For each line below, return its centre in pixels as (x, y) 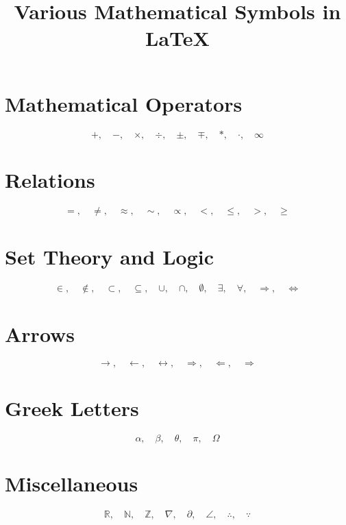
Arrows (40, 333)
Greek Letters (72, 408)
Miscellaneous (72, 484)
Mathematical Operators (124, 103)
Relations (50, 179)
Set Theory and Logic (110, 256)
